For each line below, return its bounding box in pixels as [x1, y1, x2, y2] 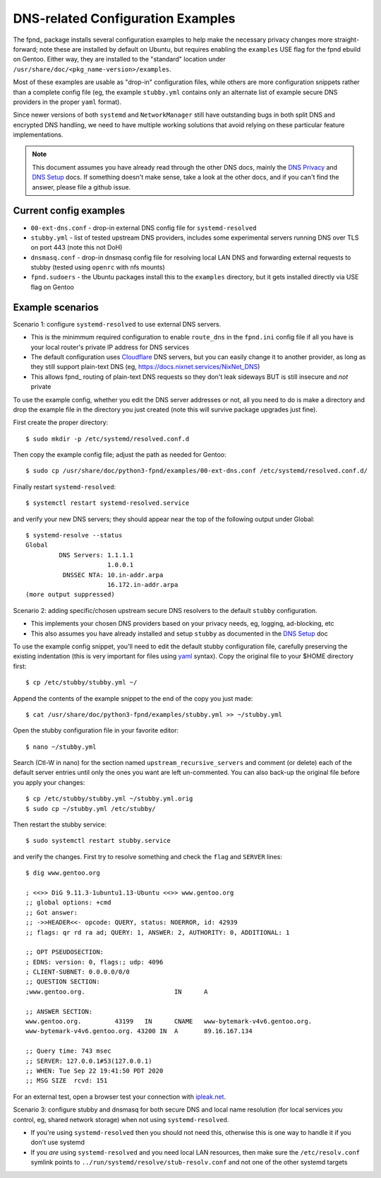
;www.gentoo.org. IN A [25, 987, 208, 996]
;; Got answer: [25, 909, 78, 916]
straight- [334, 35, 360, 44]
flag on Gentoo [30, 283, 74, 291]
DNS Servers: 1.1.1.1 [59, 551, 134, 559]
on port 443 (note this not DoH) [30, 243, 123, 252]
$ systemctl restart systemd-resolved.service [25, 499, 190, 507]
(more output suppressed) [25, 590, 116, 599]
